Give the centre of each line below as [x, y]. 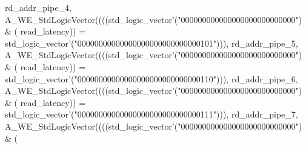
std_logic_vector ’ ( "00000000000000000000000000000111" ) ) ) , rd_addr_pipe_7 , [151, 114]
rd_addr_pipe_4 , [38, 7]
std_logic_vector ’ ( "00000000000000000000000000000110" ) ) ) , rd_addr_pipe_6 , [151, 78]
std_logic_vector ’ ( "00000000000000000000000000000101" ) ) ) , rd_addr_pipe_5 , [151, 43]
